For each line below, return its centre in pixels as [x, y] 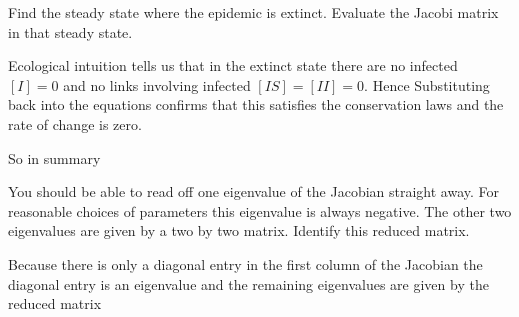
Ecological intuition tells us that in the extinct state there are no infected [233, 65]
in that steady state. [70, 31]
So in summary [54, 157]
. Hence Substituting [427, 84]
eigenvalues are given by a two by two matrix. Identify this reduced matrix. [239, 230]
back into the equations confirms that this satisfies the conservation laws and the [256, 104]
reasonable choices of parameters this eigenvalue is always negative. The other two [260, 210]
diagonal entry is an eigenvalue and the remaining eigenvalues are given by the [248, 283]
